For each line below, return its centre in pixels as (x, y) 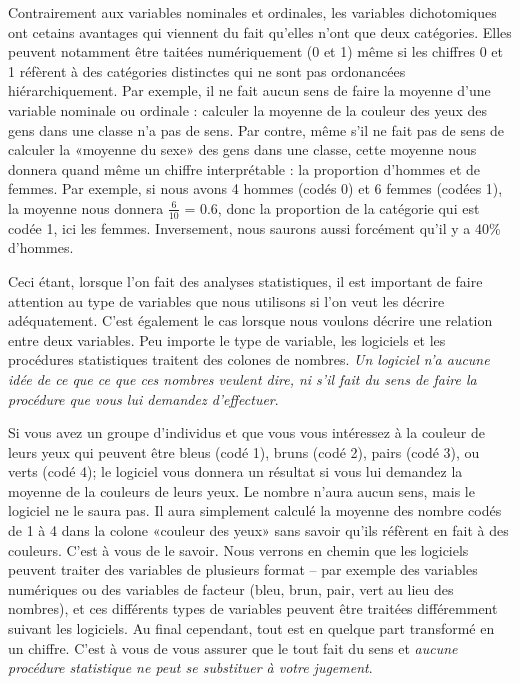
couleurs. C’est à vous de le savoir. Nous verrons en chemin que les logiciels (238, 549)
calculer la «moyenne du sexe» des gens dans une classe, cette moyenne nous (242, 149)
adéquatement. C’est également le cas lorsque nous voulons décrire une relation (250, 320)
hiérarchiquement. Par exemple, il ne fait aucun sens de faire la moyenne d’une (249, 90)
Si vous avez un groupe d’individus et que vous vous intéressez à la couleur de (246, 432)
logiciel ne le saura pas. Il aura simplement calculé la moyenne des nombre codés (255, 510)
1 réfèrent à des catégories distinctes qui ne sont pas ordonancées (207, 70)
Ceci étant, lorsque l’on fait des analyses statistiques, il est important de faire (245, 280)
